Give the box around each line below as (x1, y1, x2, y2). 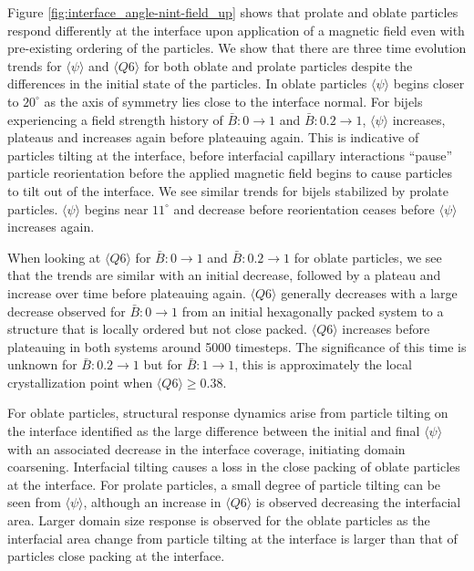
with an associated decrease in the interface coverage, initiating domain (7, 439, 406, 458)
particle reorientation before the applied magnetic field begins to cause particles (7, 163, 453, 182)
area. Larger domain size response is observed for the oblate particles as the (7, 511, 430, 530)
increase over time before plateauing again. (7, 283, 246, 302)
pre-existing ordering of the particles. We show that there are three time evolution (7, 38, 467, 57)
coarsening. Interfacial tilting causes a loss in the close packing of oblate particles (7, 457, 460, 476)
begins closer (393, 74, 465, 93)
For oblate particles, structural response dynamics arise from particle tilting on (7, 403, 448, 422)
